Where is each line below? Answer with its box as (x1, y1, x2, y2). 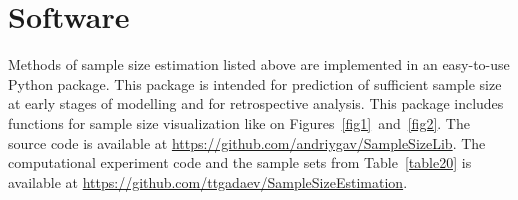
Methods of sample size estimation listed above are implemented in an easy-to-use (8, 54, 510, 75)
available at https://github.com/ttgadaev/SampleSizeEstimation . (8, 171, 408, 192)
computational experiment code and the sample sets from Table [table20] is (8, 152, 472, 173)
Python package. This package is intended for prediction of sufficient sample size (8, 73, 502, 94)
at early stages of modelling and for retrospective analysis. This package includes (8, 93, 504, 114)
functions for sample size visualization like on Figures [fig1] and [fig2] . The (8, 112, 470, 133)
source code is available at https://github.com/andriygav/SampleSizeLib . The (8, 132, 486, 153)
